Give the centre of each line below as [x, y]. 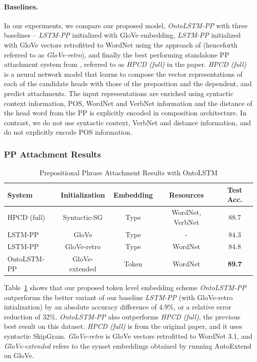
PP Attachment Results [53, 154]
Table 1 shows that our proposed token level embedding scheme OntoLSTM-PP [125, 287]
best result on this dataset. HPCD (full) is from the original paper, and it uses [123, 326]
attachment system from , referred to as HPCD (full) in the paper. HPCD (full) [125, 64]
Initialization [83, 194]
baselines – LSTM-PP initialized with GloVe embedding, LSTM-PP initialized [123, 35]
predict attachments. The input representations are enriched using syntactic [119, 93]
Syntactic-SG [83, 217]
